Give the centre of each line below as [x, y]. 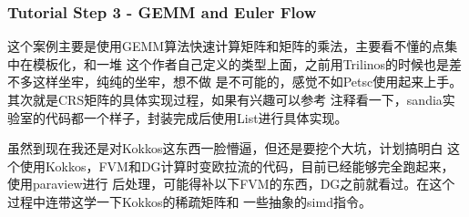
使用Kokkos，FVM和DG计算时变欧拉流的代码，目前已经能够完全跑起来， [237, 165]
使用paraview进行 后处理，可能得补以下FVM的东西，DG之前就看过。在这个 [231, 184]
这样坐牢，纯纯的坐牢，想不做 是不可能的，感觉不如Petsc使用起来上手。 [247, 82]
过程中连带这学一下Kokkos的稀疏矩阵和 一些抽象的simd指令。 [189, 201]
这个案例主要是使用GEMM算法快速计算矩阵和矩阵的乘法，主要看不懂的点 [226, 46]
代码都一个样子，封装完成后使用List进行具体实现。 [196, 117]
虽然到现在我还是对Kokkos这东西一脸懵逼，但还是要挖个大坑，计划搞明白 [225, 148]
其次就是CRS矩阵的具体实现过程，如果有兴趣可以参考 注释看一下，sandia [225, 99]
